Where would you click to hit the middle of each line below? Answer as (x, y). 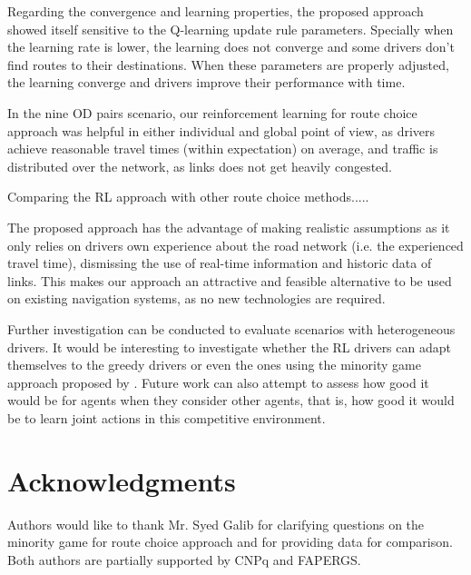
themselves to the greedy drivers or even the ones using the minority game (214, 365)
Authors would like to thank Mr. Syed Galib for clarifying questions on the (216, 524)
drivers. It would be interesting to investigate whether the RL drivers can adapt (229, 347)
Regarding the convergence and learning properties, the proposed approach (216, 11)
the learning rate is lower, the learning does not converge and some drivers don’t (231, 47)
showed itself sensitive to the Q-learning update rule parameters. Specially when (231, 29)
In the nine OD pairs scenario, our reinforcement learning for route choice (212, 112)
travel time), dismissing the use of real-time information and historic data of (220, 263)
